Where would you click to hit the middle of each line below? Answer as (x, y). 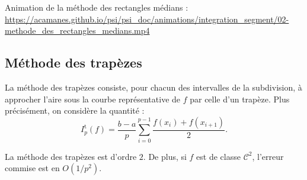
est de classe (218, 156)
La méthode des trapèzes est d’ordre (71, 156)
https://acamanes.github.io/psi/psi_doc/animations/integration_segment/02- (147, 19)
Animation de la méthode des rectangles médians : (97, 7)
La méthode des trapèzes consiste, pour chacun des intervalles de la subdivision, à (153, 87)
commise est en (32, 168)
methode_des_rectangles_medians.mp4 (77, 30)
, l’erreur (268, 156)
